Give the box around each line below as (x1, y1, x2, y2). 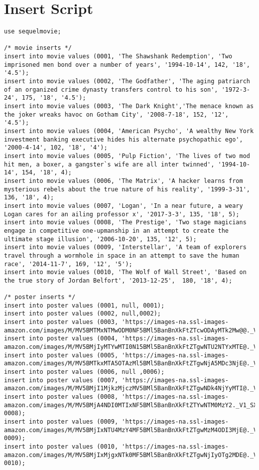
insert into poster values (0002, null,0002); (4, 310, 161, 317)
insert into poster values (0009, (4, 418, 119, 425)
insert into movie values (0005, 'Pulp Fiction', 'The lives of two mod (4, 152, 250, 159)
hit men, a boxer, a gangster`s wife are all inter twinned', (4, 160, 215, 168)
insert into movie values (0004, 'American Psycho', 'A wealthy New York (4, 128, 254, 135)
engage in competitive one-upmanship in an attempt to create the (4, 227, 229, 234)
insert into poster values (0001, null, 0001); (4, 302, 165, 309)
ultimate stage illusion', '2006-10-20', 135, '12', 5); (4, 235, 197, 243)
